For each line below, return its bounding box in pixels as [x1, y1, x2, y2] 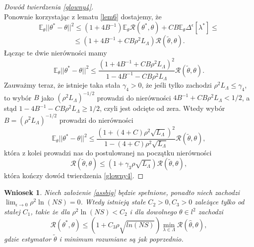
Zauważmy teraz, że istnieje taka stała [4, 80, 121, 90]
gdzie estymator [4, 233, 52, 244]
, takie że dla [30, 206, 70, 217]
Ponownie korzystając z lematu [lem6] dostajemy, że [4, 11, 162, 21]
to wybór [4, 92, 32, 102]
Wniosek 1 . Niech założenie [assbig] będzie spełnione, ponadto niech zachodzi [4, 187, 240, 197]
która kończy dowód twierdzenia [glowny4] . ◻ [4, 170, 144, 181]
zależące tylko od [194, 197, 245, 207]
